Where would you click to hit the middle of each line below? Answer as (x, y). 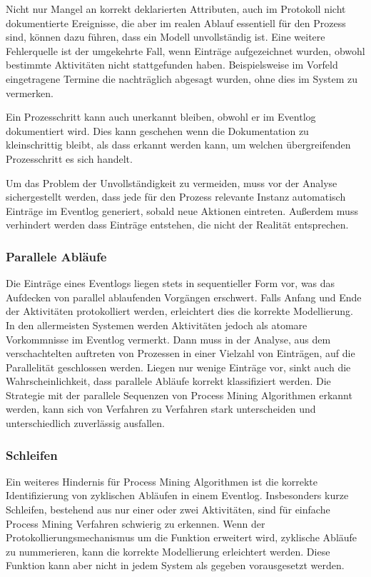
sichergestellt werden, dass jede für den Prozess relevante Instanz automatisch (176, 197)
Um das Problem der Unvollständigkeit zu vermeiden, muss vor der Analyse (172, 182)
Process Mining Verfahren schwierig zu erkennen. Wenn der (136, 523)
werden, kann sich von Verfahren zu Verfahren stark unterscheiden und (161, 409)
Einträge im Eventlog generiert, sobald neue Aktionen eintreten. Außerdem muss (182, 210)
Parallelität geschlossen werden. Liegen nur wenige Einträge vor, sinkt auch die (178, 367)
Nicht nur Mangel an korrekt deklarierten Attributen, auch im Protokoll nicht (176, 9)
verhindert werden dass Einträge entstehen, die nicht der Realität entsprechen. (177, 225)
